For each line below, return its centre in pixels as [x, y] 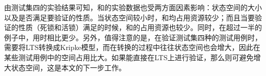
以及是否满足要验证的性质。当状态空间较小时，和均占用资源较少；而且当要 [129, 17]
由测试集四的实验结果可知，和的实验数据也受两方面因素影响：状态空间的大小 [133, 7]
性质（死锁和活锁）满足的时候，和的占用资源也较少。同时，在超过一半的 [140, 27]
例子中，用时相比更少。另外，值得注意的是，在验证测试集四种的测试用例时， [133, 37]
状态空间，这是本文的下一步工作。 [68, 67]
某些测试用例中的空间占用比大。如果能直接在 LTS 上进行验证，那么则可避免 [129, 57]
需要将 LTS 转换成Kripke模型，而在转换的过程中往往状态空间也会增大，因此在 [132, 47]
